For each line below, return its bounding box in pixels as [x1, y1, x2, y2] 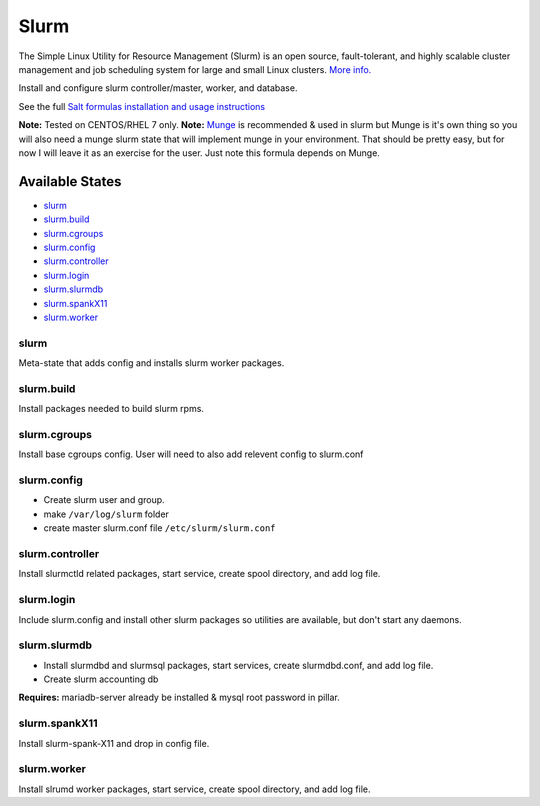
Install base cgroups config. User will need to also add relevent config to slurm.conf [18, 448, 364, 460]
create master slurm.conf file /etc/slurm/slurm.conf [43, 522, 276, 534]
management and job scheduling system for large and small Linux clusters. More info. [18, 63, 372, 75]
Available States [18, 173, 122, 190]
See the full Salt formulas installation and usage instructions [18, 100, 265, 112]
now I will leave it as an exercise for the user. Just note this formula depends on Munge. [18, 146, 380, 159]
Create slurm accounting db [43, 673, 159, 685]
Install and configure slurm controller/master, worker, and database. [18, 82, 298, 94]
